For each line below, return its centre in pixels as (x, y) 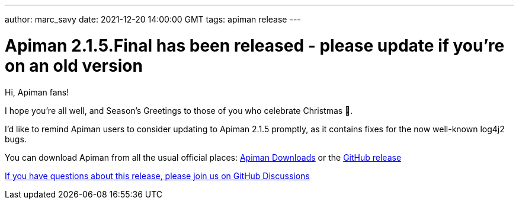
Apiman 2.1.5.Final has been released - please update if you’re (255, 45)
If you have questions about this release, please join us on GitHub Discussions (157, 176)
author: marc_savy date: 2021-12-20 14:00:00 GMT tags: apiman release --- (153, 19)
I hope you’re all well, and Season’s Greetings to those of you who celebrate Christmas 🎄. (179, 110)
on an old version (74, 66)
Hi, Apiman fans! (37, 92)
